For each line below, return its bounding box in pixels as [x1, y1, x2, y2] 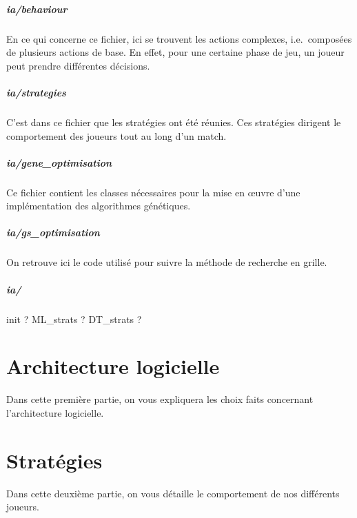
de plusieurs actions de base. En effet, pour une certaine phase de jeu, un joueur [6, 45, 345, 59]
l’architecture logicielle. [6, 405, 104, 419]
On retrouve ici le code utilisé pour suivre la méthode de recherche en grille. [6, 255, 327, 269]
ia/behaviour [6, 1, 68, 16]
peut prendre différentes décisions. [6, 58, 150, 72]
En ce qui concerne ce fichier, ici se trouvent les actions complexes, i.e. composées [6, 31, 352, 45]
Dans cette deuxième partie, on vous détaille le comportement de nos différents [6, 486, 340, 500]
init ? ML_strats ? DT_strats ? [6, 311, 142, 326]
